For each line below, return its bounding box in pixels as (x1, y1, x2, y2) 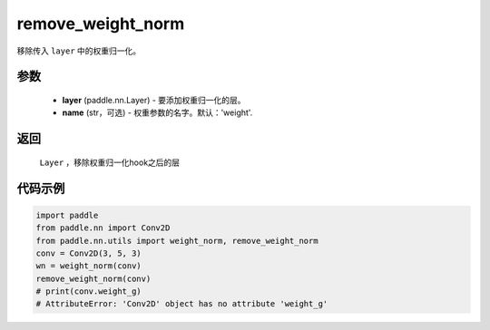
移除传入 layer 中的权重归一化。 (16, 45, 142, 56)
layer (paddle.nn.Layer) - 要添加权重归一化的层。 (62, 94, 246, 105)
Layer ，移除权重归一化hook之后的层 (39, 157, 181, 168)
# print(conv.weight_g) (35, 286, 142, 296)
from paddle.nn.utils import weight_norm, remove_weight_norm (35, 236, 318, 246)
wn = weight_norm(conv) (35, 261, 142, 271)
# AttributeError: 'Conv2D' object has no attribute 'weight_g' (35, 299, 328, 309)
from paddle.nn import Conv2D (35, 223, 171, 233)
